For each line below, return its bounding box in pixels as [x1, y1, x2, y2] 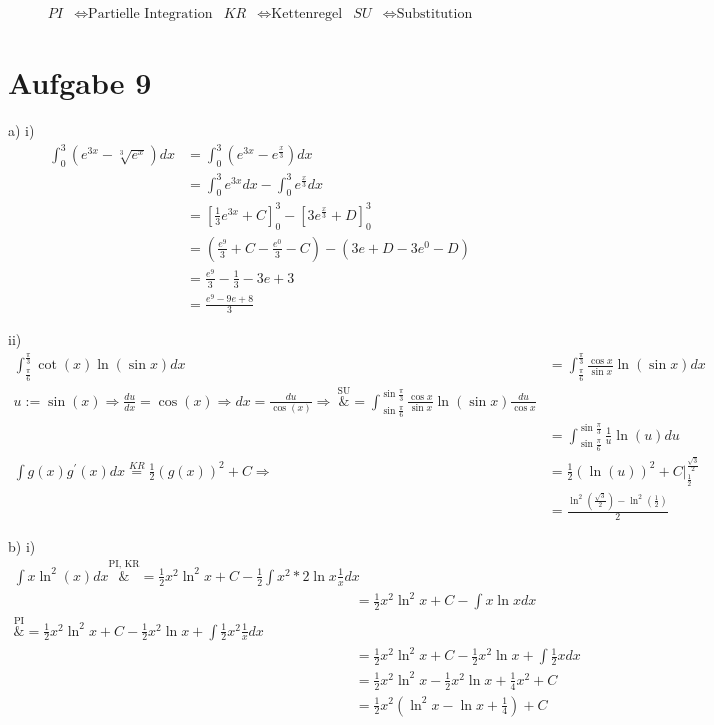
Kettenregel [271, 7, 343, 22]
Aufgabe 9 [8, 62, 152, 103]
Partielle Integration [88, 7, 213, 22]
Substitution [396, 7, 473, 22]
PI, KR [108, 559, 140, 570]
